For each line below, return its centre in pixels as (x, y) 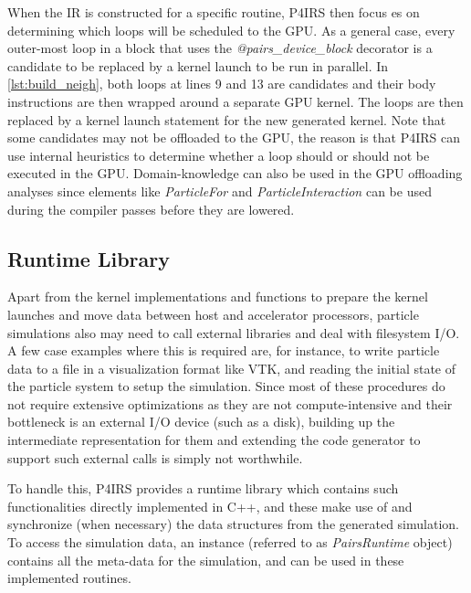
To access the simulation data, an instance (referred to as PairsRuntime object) (230, 542)
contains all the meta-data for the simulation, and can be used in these (206, 560)
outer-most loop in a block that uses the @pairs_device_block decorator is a (220, 48)
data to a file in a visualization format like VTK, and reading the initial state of (232, 368)
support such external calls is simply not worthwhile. (155, 457)
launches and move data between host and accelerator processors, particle (213, 314)
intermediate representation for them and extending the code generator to (214, 440)
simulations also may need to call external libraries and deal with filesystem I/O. (234, 332)
